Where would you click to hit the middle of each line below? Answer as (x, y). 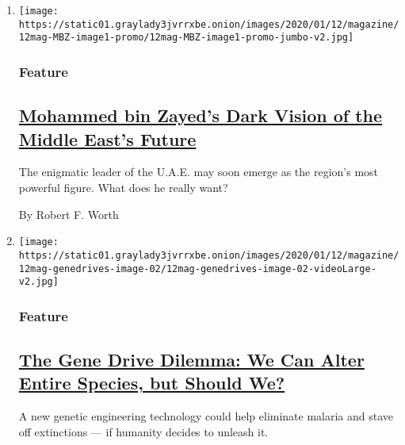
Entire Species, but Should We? (152, 383)
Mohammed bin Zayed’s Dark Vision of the (201, 115)
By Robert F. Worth (69, 214)
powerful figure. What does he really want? (123, 187)
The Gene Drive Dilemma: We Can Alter (191, 360)
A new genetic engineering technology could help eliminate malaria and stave (206, 416)
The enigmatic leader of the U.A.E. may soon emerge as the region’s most (199, 172)
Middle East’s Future (107, 138)
